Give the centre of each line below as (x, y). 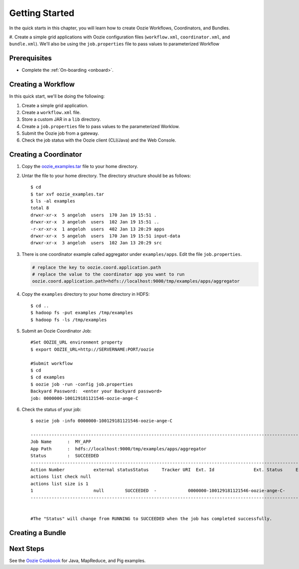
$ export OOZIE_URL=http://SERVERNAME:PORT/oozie (92, 349)
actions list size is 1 (60, 483)
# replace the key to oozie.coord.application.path (97, 267)
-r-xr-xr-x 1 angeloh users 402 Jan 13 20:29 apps (97, 229)
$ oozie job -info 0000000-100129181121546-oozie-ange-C (102, 421)
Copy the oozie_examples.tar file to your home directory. (80, 167)
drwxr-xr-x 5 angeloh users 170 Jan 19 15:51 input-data (105, 236)
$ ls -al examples (53, 201)
